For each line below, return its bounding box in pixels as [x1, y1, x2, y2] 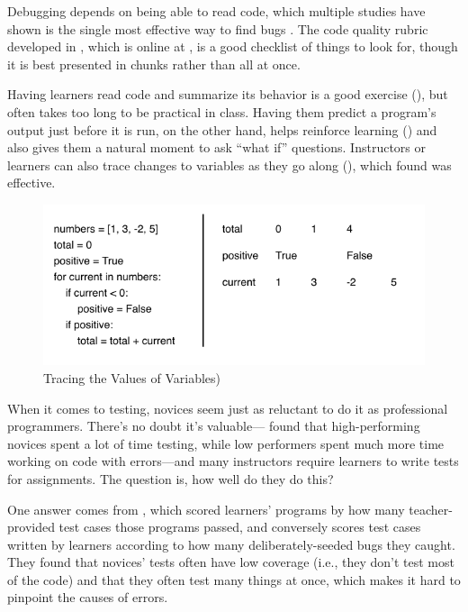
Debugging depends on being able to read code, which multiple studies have [7, 2, 426, 20]
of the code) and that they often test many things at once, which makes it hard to [7, 570, 461, 589]
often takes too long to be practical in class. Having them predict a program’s [7, 102, 436, 121]
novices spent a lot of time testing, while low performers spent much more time [7, 434, 445, 452]
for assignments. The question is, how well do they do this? [7, 469, 334, 488]
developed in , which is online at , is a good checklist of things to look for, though [7, 37, 458, 56]
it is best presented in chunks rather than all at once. [7, 54, 301, 73]
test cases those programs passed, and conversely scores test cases [58, 517, 421, 536]
